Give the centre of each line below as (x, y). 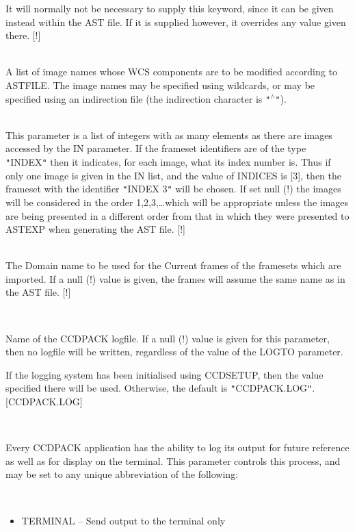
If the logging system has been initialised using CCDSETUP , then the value (165, 374)
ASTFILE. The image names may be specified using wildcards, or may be (160, 85)
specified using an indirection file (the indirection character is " (138, 98)
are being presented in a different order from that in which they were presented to (177, 215)
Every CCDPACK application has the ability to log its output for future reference (177, 447)
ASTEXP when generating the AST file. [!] (95, 229)
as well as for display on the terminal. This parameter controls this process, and (173, 460)
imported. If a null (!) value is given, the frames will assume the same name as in (175, 278)
